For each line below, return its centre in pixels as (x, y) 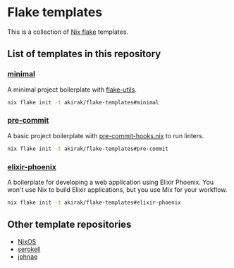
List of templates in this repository (84, 54)
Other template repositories (69, 225)
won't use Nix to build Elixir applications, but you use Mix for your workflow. (117, 189)
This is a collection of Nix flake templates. (68, 32)
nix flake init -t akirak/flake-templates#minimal (83, 102)
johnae (27, 256)
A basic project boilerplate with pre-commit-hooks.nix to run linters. (106, 135)
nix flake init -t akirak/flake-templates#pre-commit (88, 149)
